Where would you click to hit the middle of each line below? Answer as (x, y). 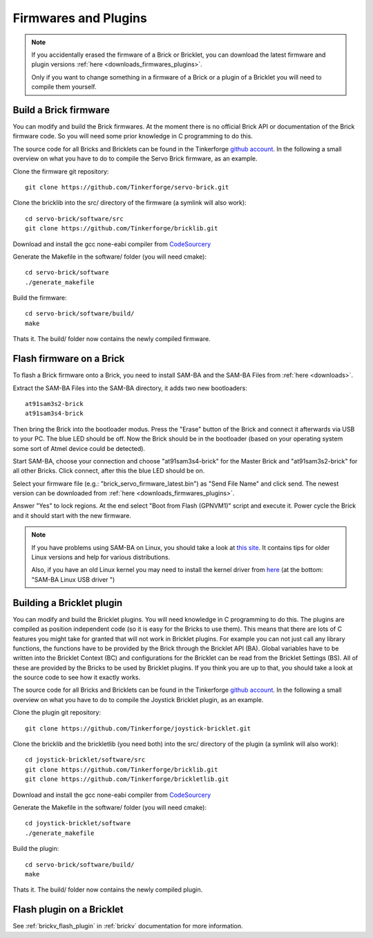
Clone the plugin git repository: (57, 712)
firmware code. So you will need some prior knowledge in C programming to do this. (133, 136)
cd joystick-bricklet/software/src (85, 760)
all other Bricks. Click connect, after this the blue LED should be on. (109, 471)
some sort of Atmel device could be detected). (79, 448)
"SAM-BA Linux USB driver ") (73, 579)
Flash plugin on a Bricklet (68, 910)
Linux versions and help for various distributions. (101, 558)
